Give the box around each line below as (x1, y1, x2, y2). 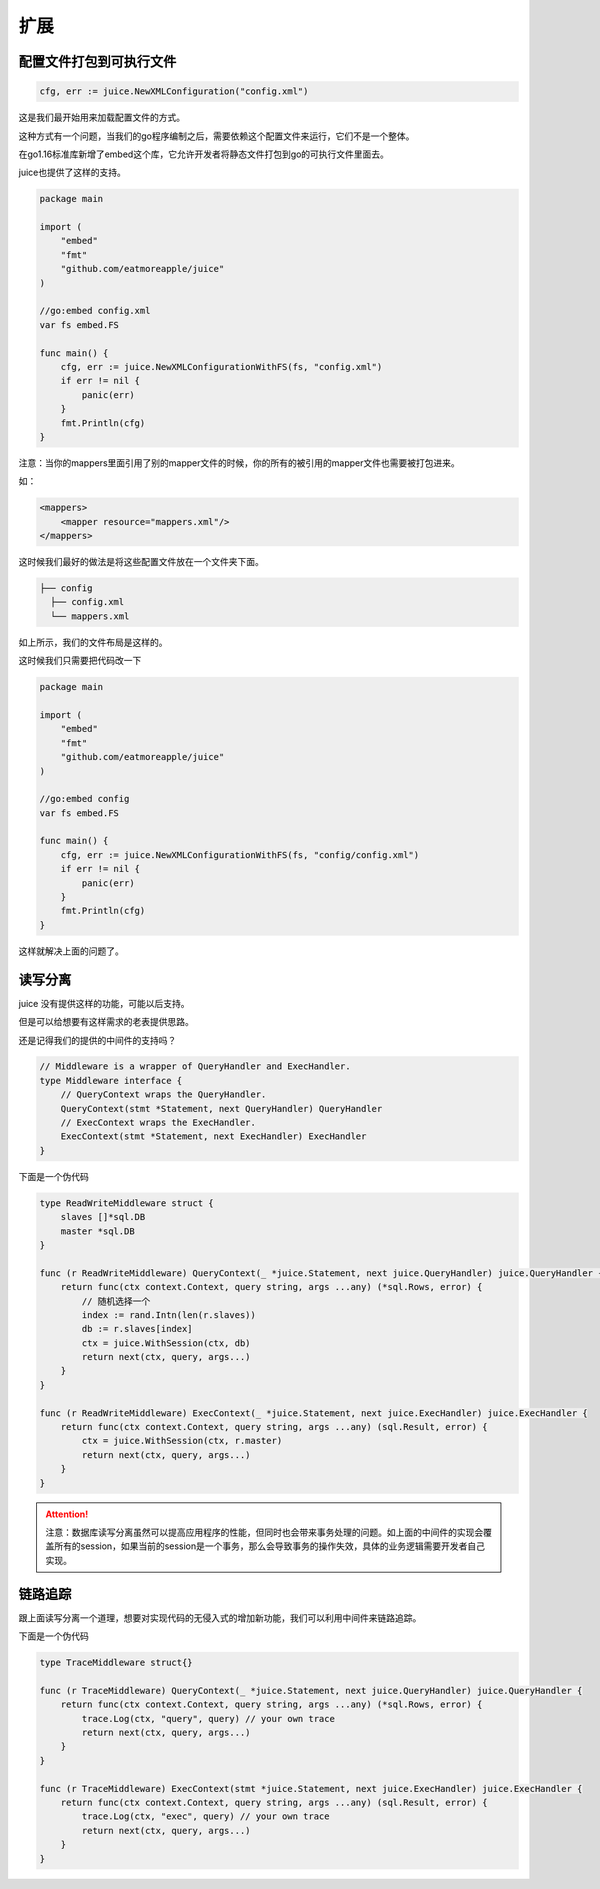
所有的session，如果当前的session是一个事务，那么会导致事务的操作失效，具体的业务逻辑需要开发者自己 (53, 1540, 485, 1552)
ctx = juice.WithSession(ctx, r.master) (81, 1435, 283, 1447)
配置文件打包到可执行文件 (18, 53, 177, 70)
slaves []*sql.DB (60, 1211, 146, 1223)
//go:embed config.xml (39, 305, 151, 317)
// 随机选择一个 (81, 1295, 151, 1307)
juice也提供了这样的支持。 (18, 166, 127, 179)
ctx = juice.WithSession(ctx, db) (81, 1337, 251, 1349)
